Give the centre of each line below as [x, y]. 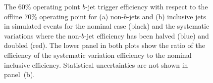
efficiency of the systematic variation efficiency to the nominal [98, 55]
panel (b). [20, 74]
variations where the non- [43, 35]
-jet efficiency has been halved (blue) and [147, 35]
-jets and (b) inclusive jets [166, 16]
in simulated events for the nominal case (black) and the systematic [107, 26]
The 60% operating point [42, 6]
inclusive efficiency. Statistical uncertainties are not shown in [96, 64]
